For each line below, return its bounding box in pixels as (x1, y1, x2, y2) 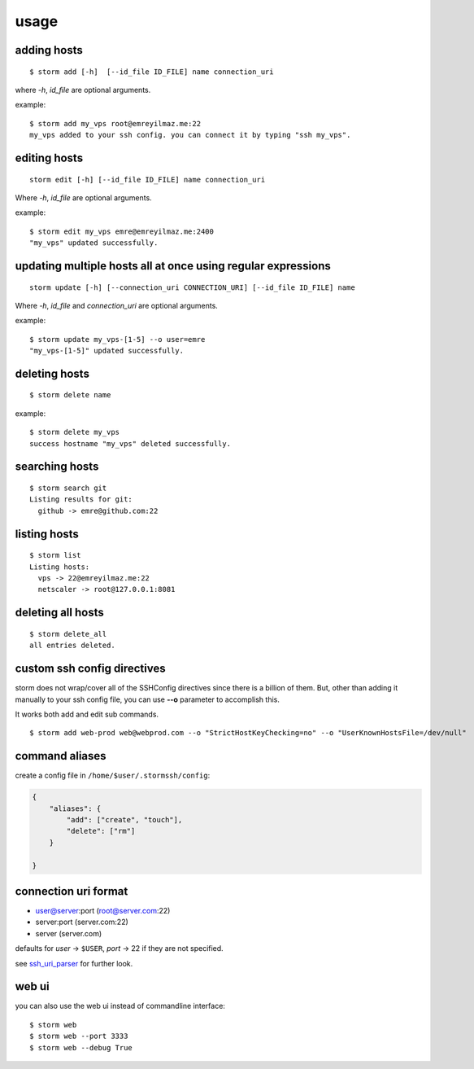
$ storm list (29, 550, 81, 560)
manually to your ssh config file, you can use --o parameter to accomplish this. (15, 694, 280, 704)
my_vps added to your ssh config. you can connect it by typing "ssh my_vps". (29, 130, 351, 140)
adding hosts (15, 43, 83, 57)
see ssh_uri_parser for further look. (15, 958, 133, 968)
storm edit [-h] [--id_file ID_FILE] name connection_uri (29, 175, 266, 184)
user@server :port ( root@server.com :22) (35, 906, 171, 916)
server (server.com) (35, 928, 102, 938)
